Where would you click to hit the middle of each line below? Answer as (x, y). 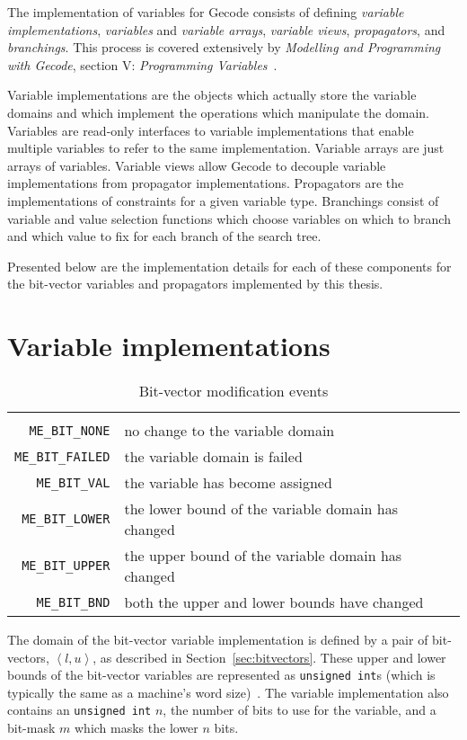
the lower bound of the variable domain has (261, 509)
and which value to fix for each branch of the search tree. (164, 236)
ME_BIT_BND (73, 602)
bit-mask (31, 728)
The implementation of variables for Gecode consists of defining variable (206, 12)
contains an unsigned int (79, 710)
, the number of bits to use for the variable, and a (300, 710)
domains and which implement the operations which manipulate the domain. (218, 112)
